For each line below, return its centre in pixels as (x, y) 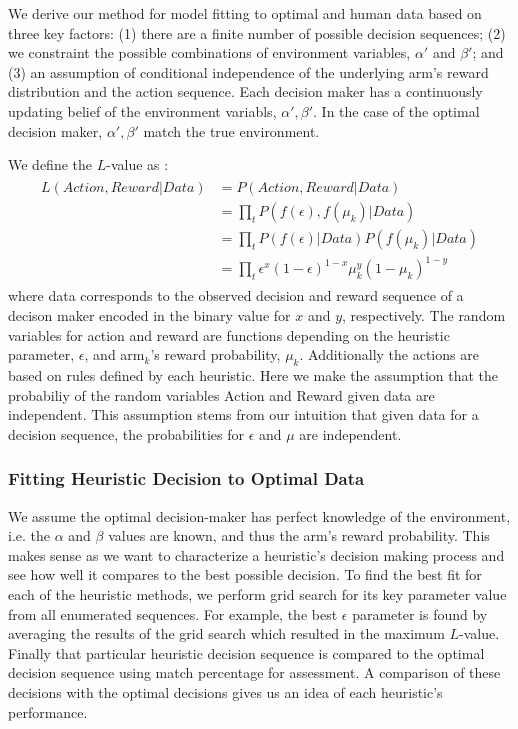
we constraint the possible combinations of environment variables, (209, 52)
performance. (48, 711)
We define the (50, 164)
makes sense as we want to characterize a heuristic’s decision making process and (256, 554)
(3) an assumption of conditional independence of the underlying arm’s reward (248, 71)
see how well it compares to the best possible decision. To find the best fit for (245, 574)
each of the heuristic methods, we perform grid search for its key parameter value (257, 593)
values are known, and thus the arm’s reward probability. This (299, 535)
